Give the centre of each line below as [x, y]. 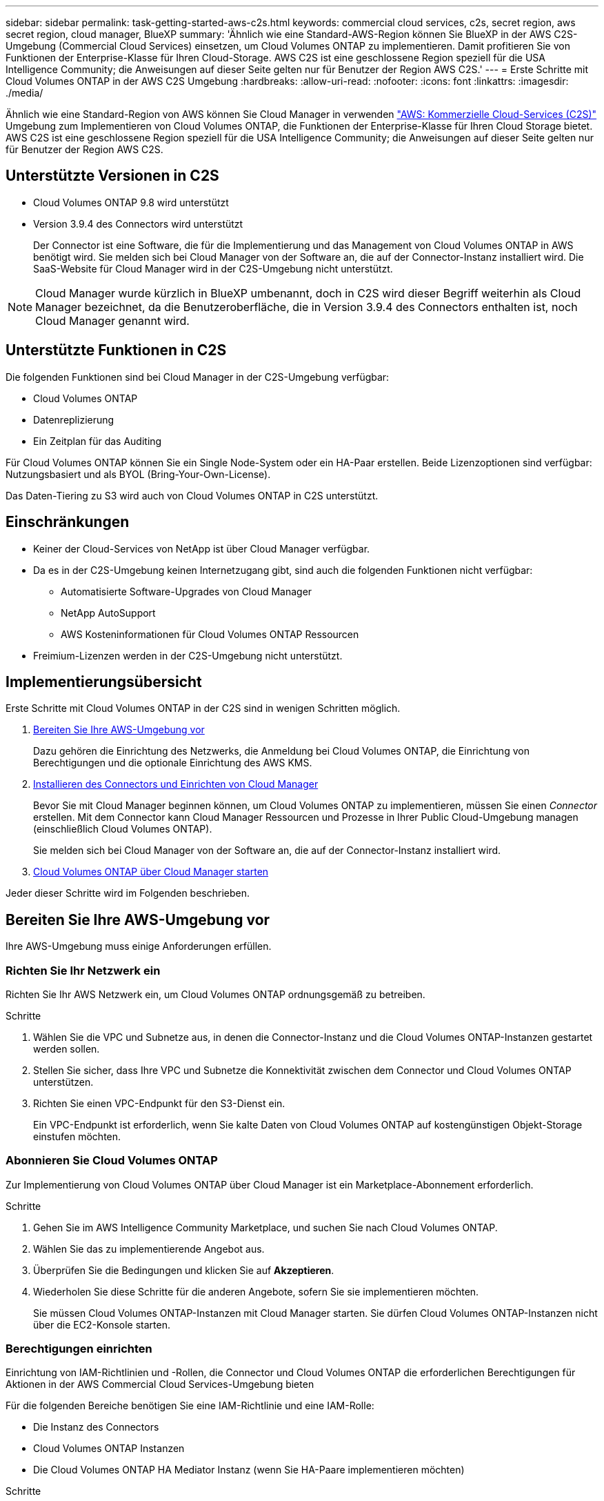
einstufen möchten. [77, 1136]
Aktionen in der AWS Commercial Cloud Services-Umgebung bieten [160, 1384]
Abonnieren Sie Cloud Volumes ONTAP [112, 1161]
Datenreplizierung [74, 419]
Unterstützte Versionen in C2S [112, 176]
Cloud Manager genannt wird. [112, 320]
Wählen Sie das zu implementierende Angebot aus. [149, 1249]
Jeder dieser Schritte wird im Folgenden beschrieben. [128, 893]
